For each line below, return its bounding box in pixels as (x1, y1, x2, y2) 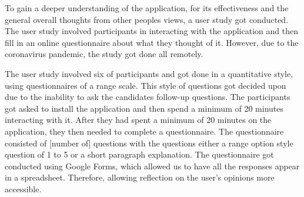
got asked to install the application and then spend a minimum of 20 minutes (5, 102, 283, 114)
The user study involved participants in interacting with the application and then (5, 25, 298, 37)
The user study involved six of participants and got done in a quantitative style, (5, 67, 293, 79)
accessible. (5, 182, 42, 195)
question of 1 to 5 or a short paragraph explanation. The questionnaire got (5, 148, 274, 161)
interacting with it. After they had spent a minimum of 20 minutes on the (5, 113, 272, 126)
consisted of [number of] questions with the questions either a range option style (5, 136, 293, 149)
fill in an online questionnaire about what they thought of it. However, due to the (5, 36, 299, 48)
